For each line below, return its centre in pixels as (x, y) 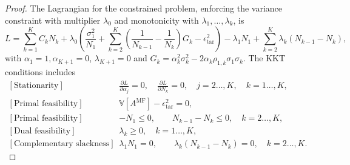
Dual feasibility (42, 131)
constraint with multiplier (53, 20)
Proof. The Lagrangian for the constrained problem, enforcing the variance (144, 8)
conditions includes (40, 71)
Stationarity (36, 86)
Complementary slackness (62, 144)
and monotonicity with (156, 20)
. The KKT (264, 58)
